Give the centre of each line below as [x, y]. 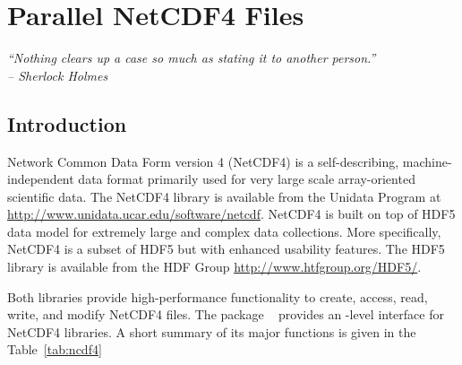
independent [41, 179]
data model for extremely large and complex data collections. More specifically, [224, 231]
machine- [427, 161]
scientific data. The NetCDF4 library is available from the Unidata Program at [224, 196]
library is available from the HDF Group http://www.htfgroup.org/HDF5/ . [214, 267]
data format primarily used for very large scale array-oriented [247, 179]
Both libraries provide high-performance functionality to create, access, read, [218, 296]
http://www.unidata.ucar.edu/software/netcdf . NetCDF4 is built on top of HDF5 [231, 214]
